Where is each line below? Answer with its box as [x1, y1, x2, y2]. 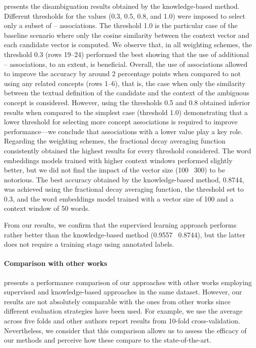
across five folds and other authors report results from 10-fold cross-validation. [4, 316, 240, 326]
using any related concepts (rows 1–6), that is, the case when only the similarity [4, 78, 246, 88]
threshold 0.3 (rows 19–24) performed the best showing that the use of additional [4, 49, 249, 59]
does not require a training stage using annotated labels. [4, 239, 174, 249]
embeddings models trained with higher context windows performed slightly [4, 155, 233, 165]
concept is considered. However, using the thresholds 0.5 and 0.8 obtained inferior [4, 97, 250, 107]
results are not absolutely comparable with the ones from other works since [4, 296, 231, 306]
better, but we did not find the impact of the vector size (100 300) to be [4, 165, 225, 175]
